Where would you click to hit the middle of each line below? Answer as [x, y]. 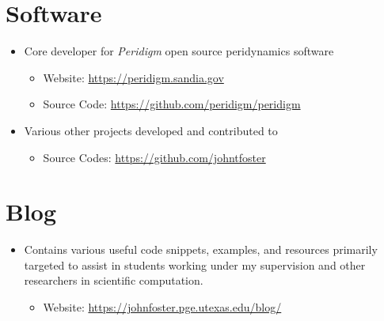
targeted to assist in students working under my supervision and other [195, 264]
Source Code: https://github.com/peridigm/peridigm [172, 104]
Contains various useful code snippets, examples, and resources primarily [201, 249]
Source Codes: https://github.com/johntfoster [154, 157]
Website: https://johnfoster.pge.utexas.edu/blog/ [162, 307]
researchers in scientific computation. [114, 280]
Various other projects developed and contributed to [151, 130]
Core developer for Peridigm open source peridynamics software [179, 51]
